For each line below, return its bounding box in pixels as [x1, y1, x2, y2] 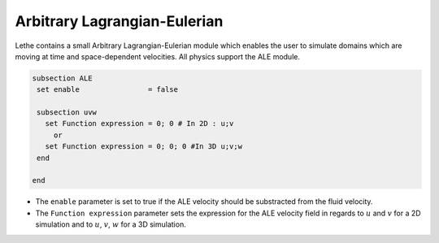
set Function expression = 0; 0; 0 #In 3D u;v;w [45, 142, 243, 151]
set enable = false [37, 85, 179, 94]
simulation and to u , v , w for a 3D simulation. [35, 219, 186, 229]
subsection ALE [32, 73, 93, 83]
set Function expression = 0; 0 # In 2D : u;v [45, 119, 234, 128]
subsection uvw [37, 108, 98, 117]
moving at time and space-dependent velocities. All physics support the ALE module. [15, 51, 301, 61]
